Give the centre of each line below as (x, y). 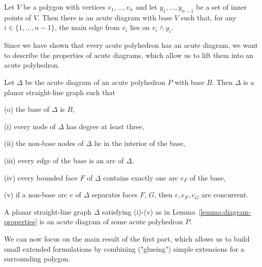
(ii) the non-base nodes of (44, 143)
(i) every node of (30, 126)
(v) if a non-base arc (36, 195)
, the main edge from (87, 27)
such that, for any (209, 17)
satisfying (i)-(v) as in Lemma (149, 211)
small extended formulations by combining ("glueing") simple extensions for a (124, 248)
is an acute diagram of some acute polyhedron (111, 221)
